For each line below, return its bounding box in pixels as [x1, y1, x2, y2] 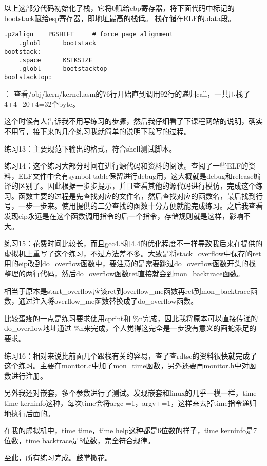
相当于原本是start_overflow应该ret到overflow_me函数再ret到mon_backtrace [4, 285, 251, 296]
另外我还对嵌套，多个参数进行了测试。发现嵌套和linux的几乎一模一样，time [4, 387, 257, 398]
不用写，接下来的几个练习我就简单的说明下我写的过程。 [4, 125, 191, 136]
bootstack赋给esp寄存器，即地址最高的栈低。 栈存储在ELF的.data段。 [4, 12, 235, 23]
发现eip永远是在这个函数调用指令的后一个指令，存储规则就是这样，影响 [4, 211, 243, 221]
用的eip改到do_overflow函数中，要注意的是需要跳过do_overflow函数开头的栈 [4, 258, 256, 269]
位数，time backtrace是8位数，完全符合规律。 [4, 435, 155, 445]
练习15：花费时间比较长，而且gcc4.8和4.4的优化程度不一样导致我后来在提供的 [4, 238, 263, 249]
